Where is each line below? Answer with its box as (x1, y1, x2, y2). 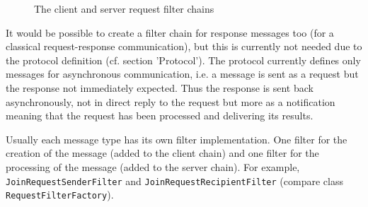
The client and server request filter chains (34, 1, 214, 16)
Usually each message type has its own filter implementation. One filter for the (6, 131, 347, 146)
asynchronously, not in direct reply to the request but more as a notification (6, 94, 335, 109)
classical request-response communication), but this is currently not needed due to (6, 39, 362, 54)
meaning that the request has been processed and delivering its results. (6, 108, 314, 123)
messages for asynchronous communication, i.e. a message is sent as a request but (6, 66, 359, 81)
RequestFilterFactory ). (6, 187, 114, 202)
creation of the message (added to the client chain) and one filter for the (6, 146, 319, 160)
